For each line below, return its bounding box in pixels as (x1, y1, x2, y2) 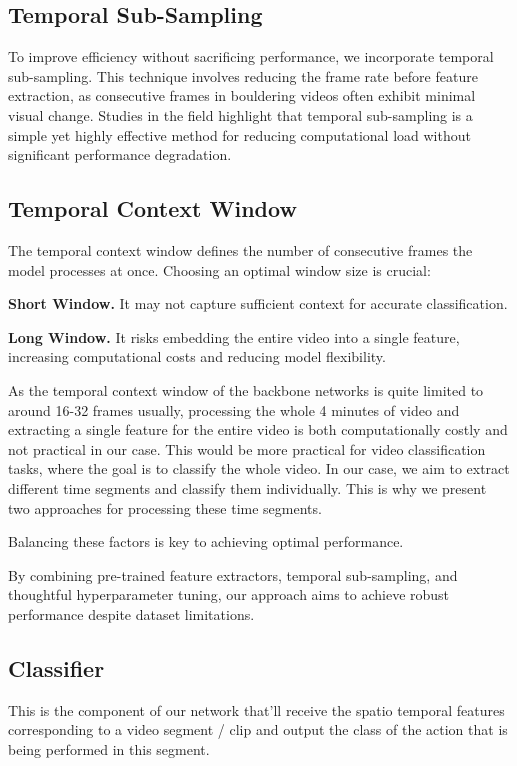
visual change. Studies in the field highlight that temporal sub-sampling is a (8, 104, 473, 125)
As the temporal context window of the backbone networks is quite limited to (8, 379, 484, 400)
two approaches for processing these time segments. (8, 497, 322, 518)
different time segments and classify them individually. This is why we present (8, 477, 487, 498)
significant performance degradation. (8, 144, 232, 165)
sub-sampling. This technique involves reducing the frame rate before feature (8, 65, 478, 86)
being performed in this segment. (8, 738, 210, 759)
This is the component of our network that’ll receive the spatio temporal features (8, 699, 505, 720)
